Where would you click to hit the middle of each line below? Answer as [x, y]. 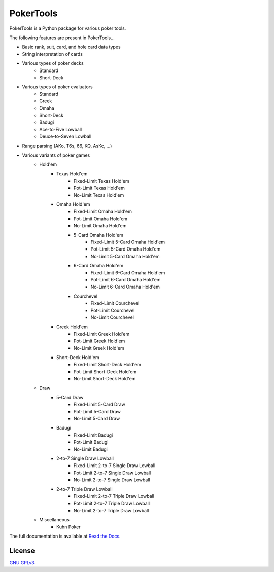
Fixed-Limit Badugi [93, 435]
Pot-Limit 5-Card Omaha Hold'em [126, 249]
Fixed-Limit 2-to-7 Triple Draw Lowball [114, 496]
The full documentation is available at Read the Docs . [65, 536]
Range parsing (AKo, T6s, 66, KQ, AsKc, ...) [67, 146]
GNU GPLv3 [22, 562]
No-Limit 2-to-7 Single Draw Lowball [112, 480]
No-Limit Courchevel [112, 317]
